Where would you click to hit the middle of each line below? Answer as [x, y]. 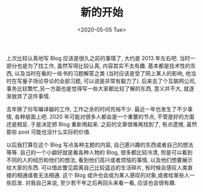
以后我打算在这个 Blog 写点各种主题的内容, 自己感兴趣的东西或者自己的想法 [100, 145]
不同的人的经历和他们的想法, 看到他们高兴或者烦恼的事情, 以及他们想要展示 [99, 160]
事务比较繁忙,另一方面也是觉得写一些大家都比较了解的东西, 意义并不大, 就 [98, 88]
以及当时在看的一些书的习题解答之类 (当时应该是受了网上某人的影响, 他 [102, 73]
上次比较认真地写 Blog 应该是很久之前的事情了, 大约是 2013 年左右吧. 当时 [98, 58]
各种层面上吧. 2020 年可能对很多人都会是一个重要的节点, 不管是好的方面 [105, 117]
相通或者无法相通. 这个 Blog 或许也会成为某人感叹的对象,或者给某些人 [103, 175]
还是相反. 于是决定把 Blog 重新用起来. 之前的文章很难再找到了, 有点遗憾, [96, 124]
